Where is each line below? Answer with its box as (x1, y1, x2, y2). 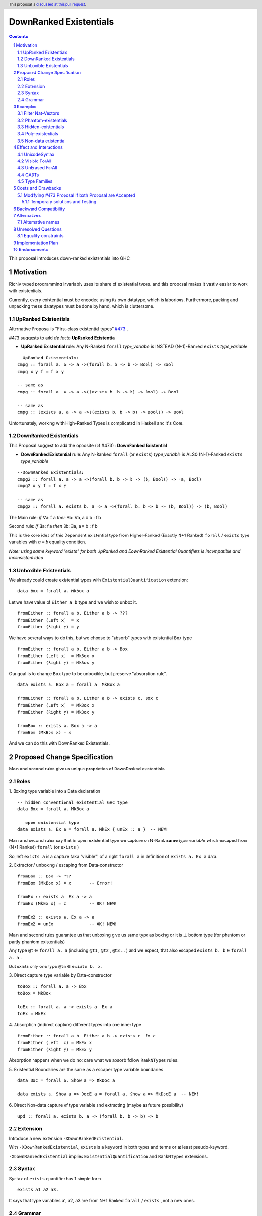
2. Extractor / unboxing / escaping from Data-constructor (9, 862, 123, 868)
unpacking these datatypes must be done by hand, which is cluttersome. (9, 304, 155, 309)
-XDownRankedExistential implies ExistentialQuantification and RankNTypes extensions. (9, 1153, 208, 1159)
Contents (9, 33, 29, 39)
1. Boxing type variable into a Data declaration (9, 788, 100, 794)
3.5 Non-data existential (17, 138, 65, 143)
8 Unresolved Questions (13, 226, 62, 232)
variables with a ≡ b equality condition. (9, 539, 87, 545)
